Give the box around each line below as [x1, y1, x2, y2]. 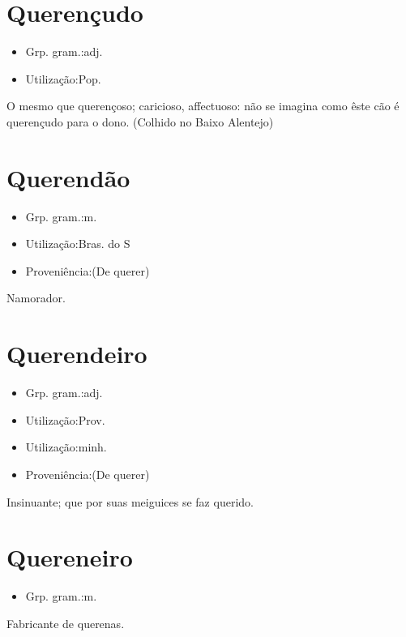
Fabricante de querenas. [6, 614, 125, 631]
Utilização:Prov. [25, 411, 105, 428]
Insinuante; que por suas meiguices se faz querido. [6, 493, 254, 510]
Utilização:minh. [25, 438, 107, 455]
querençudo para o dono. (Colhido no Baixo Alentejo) [6, 113, 274, 130]
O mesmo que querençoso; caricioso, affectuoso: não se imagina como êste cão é [6, 97, 400, 114]
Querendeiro [6, 337, 147, 370]
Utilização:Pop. [25, 70, 101, 87]
